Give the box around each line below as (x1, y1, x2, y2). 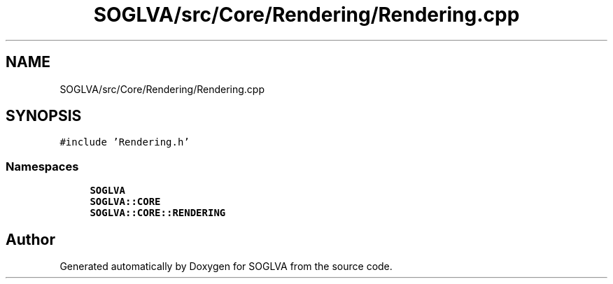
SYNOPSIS (6, 107, 82, 125)
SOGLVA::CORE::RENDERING (90, 207, 226, 219)
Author (6, 230, 55, 248)
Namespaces (6, 159, 79, 173)
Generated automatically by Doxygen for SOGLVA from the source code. (59, 260, 393, 273)
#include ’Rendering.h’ (59, 136, 190, 148)
